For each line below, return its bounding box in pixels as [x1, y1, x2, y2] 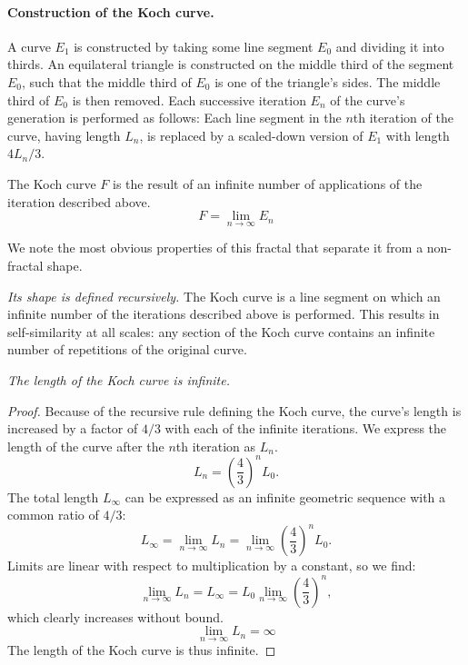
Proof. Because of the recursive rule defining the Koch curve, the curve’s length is [7, 401, 462, 420]
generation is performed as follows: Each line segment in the [7, 108, 342, 127]
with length [385, 125, 450, 144]
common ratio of [7, 505, 99, 524]
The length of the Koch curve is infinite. [7, 370, 230, 389]
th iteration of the [353, 108, 453, 127]
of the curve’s [330, 90, 405, 109]
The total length [7, 487, 99, 506]
